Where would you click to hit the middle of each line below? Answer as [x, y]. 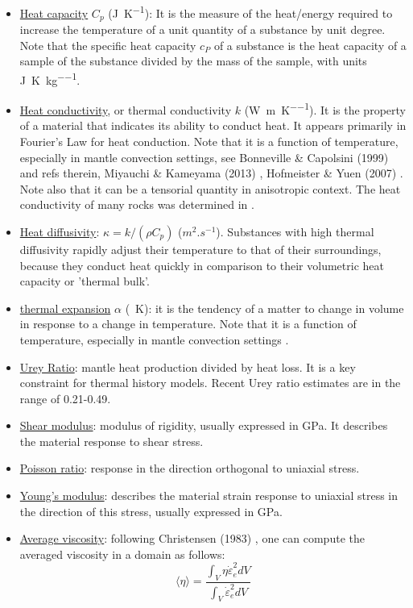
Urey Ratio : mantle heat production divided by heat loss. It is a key [188, 366]
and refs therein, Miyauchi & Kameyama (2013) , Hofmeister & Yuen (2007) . [211, 173]
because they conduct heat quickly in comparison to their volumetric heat [202, 265]
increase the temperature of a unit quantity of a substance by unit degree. [202, 29]
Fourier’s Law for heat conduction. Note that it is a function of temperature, [209, 141]
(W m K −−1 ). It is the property [325, 108]
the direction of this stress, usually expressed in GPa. [151, 511]
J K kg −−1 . [50, 78]
